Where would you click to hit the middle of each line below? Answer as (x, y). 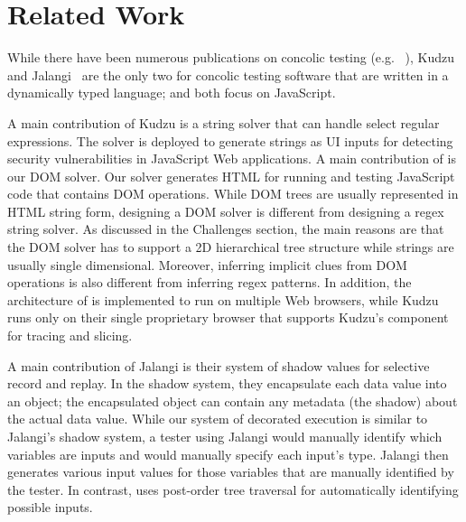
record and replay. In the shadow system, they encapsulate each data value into (227, 383)
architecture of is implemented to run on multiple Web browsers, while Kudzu (223, 299)
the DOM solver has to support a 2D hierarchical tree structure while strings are (231, 247)
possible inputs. (50, 507)
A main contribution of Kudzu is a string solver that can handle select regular (224, 122)
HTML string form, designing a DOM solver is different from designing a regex (226, 211)
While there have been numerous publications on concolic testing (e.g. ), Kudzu (231, 57)
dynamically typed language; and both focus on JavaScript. (172, 93)
